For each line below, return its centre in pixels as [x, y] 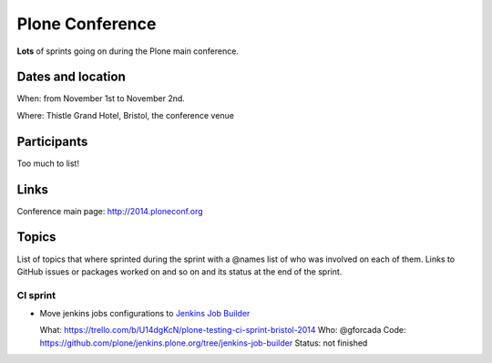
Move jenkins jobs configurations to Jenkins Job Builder [145, 314]
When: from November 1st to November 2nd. [101, 99]
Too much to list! [48, 163]
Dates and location [72, 77]
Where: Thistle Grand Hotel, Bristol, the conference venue [125, 115]
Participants [52, 141]
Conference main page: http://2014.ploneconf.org [110, 211]
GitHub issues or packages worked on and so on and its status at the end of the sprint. [179, 271]
